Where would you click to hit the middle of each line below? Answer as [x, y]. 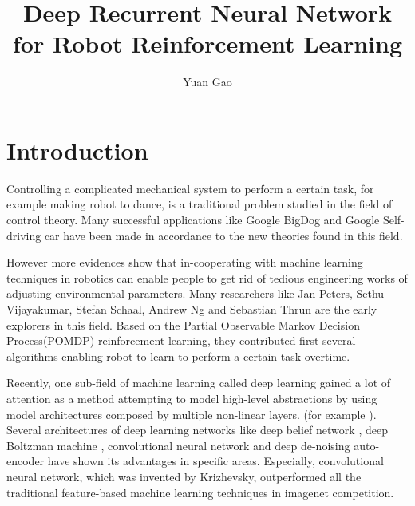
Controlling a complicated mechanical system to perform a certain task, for [190, 188]
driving [24, 235]
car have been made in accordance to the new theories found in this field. [223, 235]
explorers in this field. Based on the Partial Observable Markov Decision [183, 324]
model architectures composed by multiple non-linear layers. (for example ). [192, 414]
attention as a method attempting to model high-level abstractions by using [192, 398]
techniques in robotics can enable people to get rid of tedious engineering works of [207, 277]
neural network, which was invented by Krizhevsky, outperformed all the [184, 476]
